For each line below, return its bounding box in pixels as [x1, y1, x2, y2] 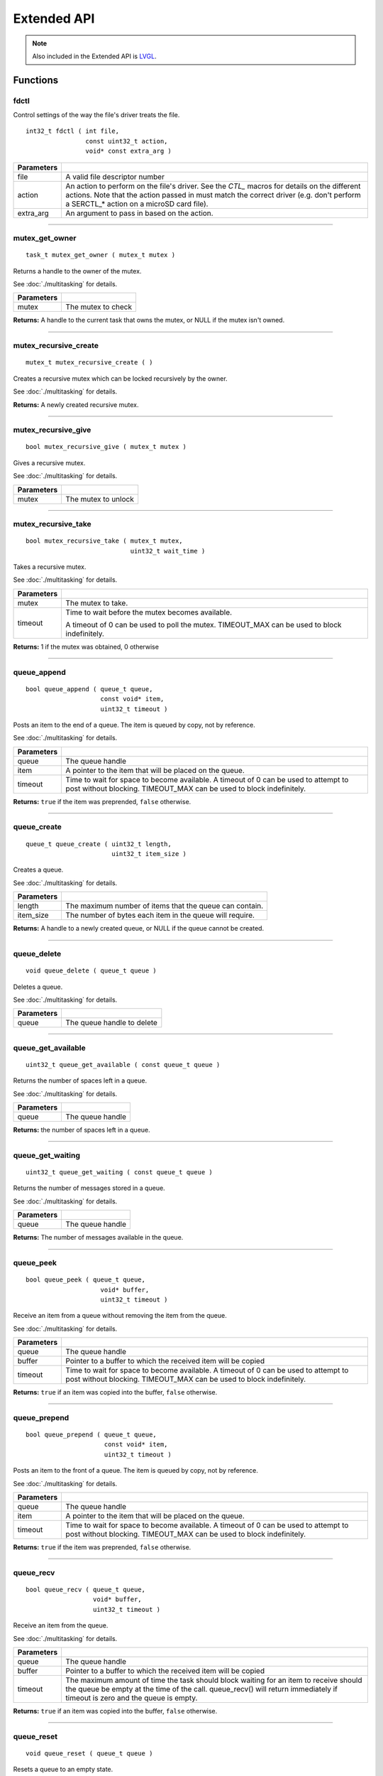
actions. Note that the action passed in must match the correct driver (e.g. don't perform [65, 190, 361, 200]
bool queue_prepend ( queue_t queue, [26, 1431, 157, 1439]
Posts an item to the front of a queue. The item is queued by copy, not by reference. [13, 1466, 258, 1475]
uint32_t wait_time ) [130, 547, 206, 555]
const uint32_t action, [85, 137, 168, 145]
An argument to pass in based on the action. [65, 208, 213, 218]
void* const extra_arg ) [85, 147, 172, 156]
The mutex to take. [65, 597, 128, 607]
